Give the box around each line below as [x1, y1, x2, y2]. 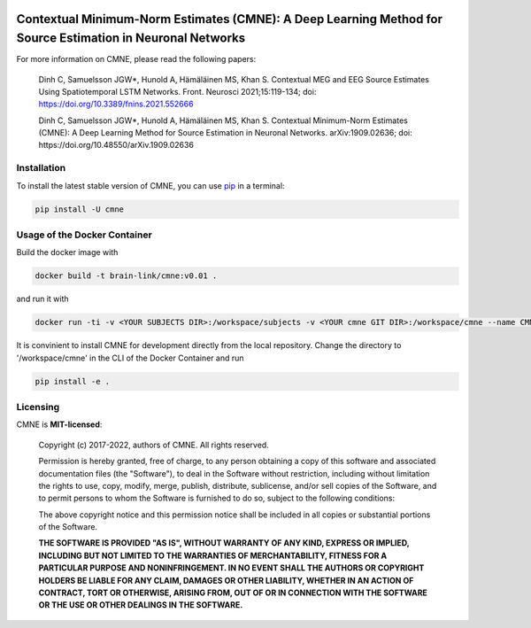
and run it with [16, 293, 70, 305]
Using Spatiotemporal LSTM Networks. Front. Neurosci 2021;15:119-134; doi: [38, 86, 317, 97]
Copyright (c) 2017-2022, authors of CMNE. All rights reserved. [38, 439, 269, 450]
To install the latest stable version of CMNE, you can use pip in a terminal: [16, 180, 285, 190]
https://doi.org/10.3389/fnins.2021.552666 [38, 98, 194, 110]
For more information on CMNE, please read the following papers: [16, 54, 257, 65]
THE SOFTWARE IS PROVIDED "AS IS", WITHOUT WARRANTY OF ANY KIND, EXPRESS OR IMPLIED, [38, 538, 410, 548]
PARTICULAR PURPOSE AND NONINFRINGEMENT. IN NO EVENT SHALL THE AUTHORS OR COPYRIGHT [38, 562, 425, 573]
